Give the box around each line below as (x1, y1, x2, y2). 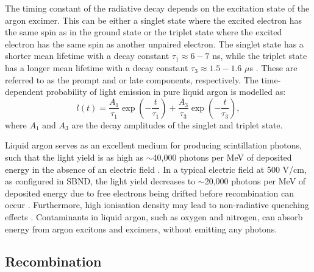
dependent (5, 85, 44, 98)
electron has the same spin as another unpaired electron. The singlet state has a (5, 37, 304, 50)
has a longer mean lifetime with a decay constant (5, 61, 188, 74)
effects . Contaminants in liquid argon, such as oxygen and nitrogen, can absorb (5, 210, 303, 223)
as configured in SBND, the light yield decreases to (5, 175, 196, 187)
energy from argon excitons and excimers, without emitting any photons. (5, 222, 277, 235)
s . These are (249, 61, 298, 74)
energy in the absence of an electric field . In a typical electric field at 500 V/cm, (5, 162, 307, 175)
